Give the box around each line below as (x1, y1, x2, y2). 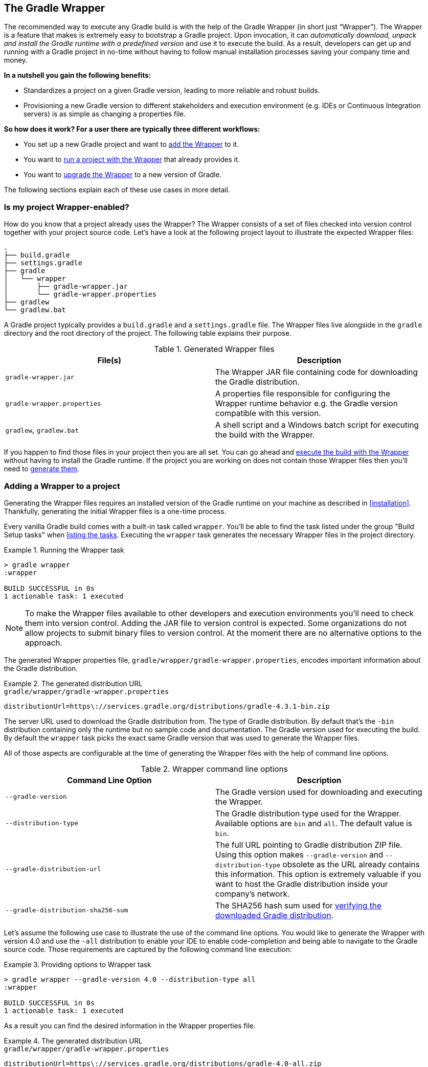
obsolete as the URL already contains (282, 859, 420, 869)
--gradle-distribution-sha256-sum (5, 906, 128, 914)
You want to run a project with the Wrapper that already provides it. (23, 155, 240, 164)
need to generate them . (4, 464, 80, 473)
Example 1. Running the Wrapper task (4, 545, 124, 554)
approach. (25, 637, 63, 648)
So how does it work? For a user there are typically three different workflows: (4, 125, 260, 134)
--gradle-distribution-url (5, 865, 101, 873)
